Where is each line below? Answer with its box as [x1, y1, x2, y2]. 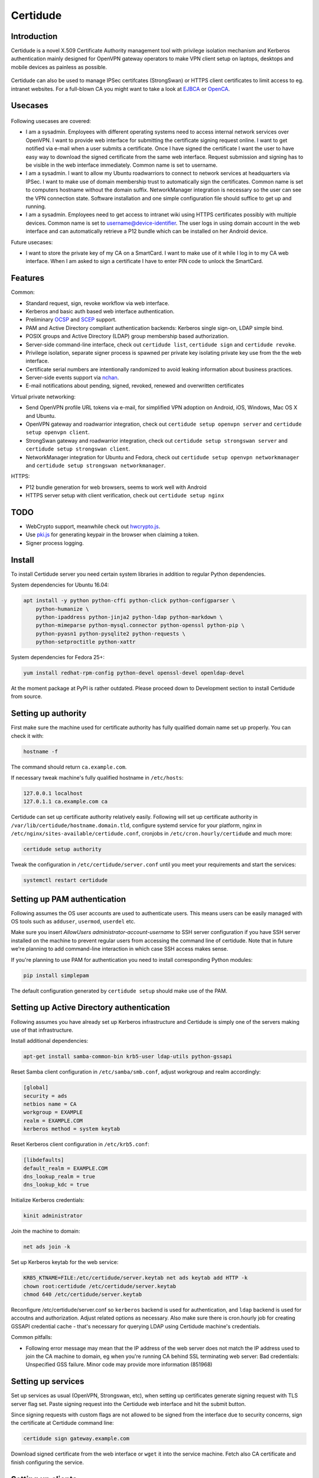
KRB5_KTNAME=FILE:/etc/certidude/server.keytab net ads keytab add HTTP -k [23, 1275, 248, 1281]
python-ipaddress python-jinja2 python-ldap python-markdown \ [35, 614, 223, 620]
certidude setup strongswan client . [25, 445, 131, 452]
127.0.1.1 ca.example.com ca [23, 798, 108, 805]
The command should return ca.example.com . [11, 763, 127, 770]
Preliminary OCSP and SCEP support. [25, 316, 117, 323]
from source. [11, 693, 43, 700]
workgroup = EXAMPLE [23, 1109, 83, 1116]
